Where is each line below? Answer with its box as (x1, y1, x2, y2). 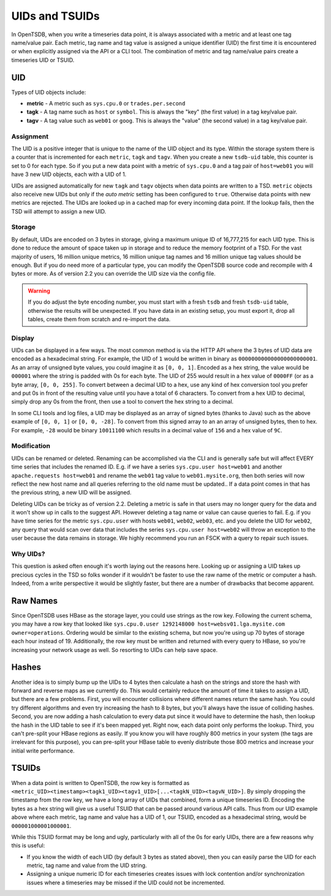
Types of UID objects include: (11, 88, 86, 96)
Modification (11, 442, 51, 450)
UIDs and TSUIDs (11, 9, 100, 23)
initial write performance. (11, 747, 75, 754)
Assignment (11, 132, 49, 140)
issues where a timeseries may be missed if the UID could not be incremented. (26, 879, 226, 886)
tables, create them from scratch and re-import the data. (28, 315, 171, 323)
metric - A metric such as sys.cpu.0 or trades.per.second (26, 100, 186, 107)
